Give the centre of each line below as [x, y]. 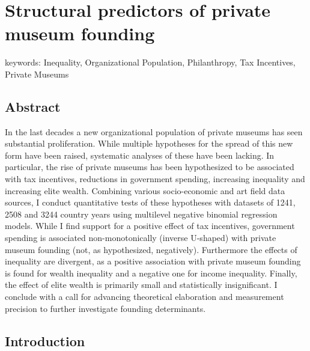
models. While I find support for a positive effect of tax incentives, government [150, 226]
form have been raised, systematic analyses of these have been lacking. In [140, 155]
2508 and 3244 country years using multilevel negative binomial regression [141, 214]
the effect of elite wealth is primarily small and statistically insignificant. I [141, 285]
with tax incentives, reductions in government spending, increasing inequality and [155, 179]
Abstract [33, 106]
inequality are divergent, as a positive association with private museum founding [153, 261]
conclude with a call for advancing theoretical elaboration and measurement [144, 297]
